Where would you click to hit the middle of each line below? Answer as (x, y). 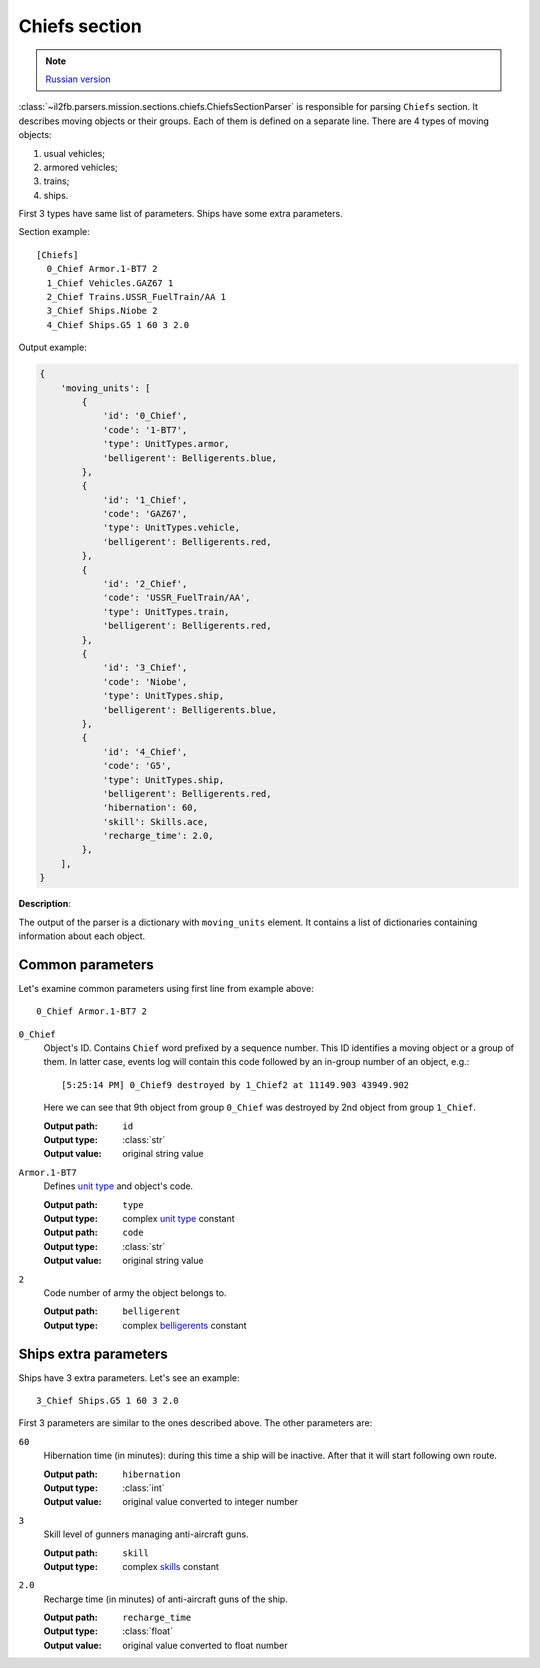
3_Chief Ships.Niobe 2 (102, 311)
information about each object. (82, 936)
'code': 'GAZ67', (145, 514)
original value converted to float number (205, 1645)
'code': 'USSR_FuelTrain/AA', (176, 598)
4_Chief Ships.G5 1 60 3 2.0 (118, 324)
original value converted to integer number (210, 1502)
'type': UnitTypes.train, (166, 611)
